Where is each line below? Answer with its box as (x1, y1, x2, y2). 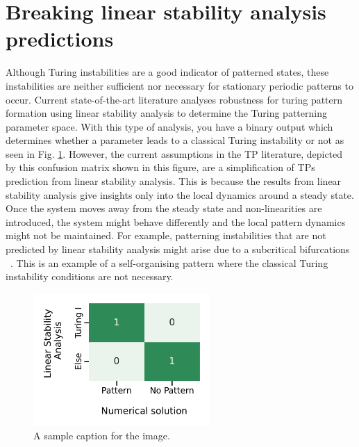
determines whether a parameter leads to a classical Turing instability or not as (6, 133, 344, 147)
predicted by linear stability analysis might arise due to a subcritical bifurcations (6, 242, 350, 257)
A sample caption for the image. (33, 428, 170, 443)
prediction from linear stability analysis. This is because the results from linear (6, 174, 342, 188)
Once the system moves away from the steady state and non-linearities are (6, 201, 322, 216)
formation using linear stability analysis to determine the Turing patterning (6, 106, 327, 120)
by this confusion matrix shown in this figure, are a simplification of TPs (6, 160, 315, 174)
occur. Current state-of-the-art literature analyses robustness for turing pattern (6, 92, 343, 106)
